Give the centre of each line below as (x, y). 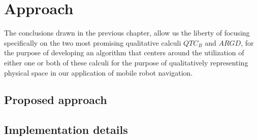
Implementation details (66, 130)
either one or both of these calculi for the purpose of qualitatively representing (126, 62)
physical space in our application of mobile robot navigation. (99, 72)
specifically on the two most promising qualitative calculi (93, 42)
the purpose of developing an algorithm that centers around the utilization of (124, 52)
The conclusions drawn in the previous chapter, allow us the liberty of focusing (127, 33)
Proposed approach (56, 100)
